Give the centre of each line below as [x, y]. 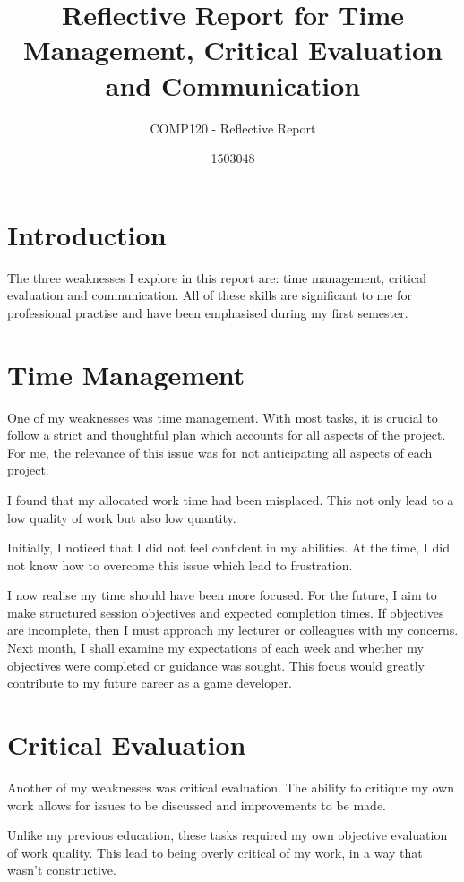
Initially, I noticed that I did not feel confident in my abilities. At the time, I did [228, 548]
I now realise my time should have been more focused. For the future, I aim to [222, 595]
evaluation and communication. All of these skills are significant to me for [210, 295]
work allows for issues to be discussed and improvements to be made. [197, 805]
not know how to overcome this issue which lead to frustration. [180, 565]
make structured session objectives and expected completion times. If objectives [226, 612]
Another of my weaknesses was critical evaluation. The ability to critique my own [231, 787]
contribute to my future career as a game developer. [150, 683]
